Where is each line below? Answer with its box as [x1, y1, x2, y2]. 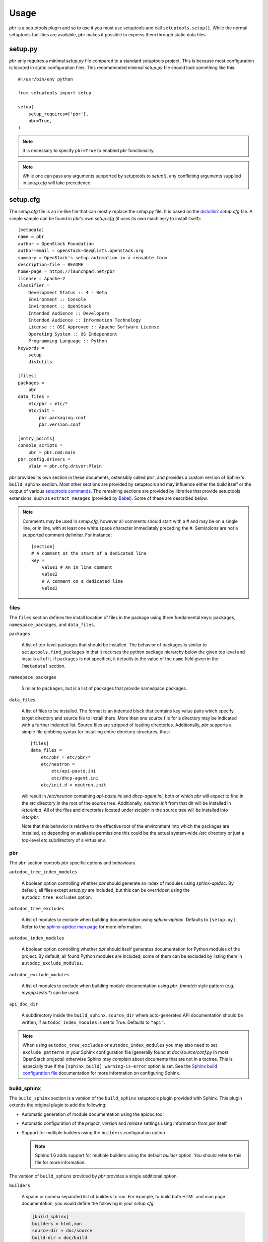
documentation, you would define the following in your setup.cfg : [21, 1200, 155, 1207]
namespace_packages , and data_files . [9, 621, 95, 627]
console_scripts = [18, 443, 63, 448]
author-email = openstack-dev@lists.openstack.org [18, 248, 144, 253]
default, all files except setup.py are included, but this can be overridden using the [21, 887, 190, 893]
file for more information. [35, 1159, 86, 1165]
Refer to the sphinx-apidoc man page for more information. [21, 924, 142, 930]
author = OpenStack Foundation [18, 241, 94, 246]
